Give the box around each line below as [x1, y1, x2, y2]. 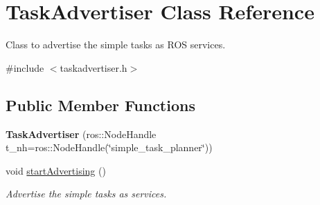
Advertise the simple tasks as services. [6, 186, 167, 201]
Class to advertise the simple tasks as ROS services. [6, 37, 226, 52]
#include [6, 60, 44, 75]
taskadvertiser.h [60, 60, 127, 75]
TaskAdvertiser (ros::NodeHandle [6, 126, 157, 141]
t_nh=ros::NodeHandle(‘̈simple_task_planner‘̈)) [6, 140, 213, 155]
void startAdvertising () [6, 163, 106, 177]
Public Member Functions [6, 94, 195, 115]
